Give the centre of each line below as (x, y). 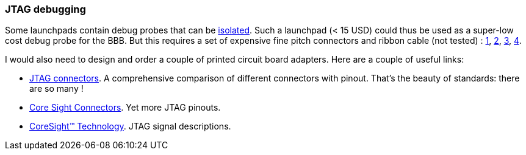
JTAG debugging (45, 9)
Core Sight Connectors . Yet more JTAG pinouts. (125, 108)
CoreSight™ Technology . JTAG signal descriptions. (130, 126)
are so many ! (56, 89)
